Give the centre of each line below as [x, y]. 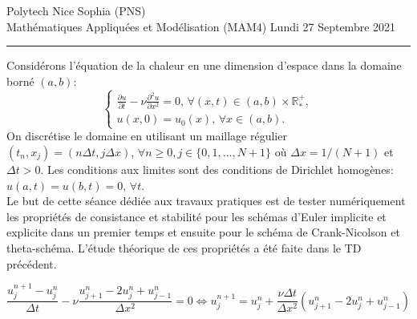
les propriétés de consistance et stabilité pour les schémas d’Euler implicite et [196, 216]
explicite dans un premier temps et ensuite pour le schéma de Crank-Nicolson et [203, 232]
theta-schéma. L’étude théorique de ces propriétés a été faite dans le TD [184, 248]
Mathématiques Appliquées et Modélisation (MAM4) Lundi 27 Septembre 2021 [201, 26]
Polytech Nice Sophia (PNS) [76, 10]
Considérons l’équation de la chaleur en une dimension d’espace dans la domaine [204, 65]
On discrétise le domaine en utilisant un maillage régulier [147, 136]
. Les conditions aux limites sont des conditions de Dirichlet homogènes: [217, 170]
